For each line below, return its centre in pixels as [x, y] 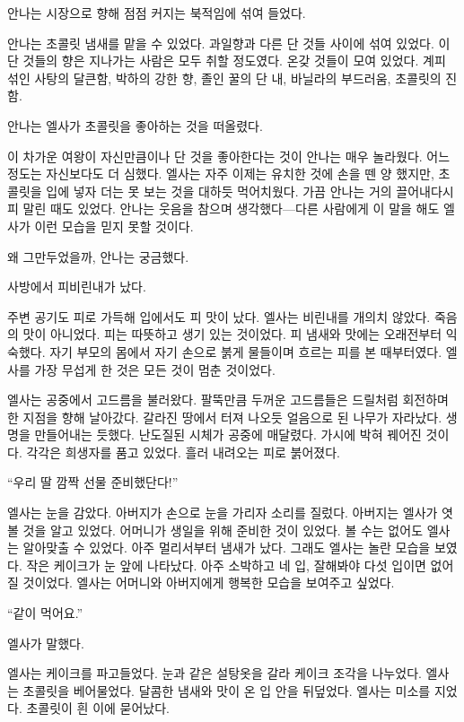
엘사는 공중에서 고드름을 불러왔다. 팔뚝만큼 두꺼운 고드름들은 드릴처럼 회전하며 [228, 400]
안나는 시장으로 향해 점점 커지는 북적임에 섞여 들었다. [157, 13]
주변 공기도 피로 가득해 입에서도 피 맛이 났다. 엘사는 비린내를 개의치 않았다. [219, 316]
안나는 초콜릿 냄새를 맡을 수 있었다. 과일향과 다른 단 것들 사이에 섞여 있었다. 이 [229, 43]
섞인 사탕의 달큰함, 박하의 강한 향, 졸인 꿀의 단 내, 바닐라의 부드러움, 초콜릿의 [224, 78]
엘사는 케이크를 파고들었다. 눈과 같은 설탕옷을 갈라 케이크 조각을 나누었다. [214, 673]
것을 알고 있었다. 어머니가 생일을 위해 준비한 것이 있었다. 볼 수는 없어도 [223, 530]
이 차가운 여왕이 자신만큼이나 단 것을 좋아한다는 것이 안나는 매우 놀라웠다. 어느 [229, 156]
